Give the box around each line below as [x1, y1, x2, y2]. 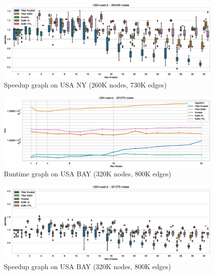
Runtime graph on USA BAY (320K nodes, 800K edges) [4, 169, 171, 179]
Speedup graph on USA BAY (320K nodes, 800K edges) [4, 261, 171, 272]
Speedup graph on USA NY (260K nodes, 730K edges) [4, 80, 167, 90]
